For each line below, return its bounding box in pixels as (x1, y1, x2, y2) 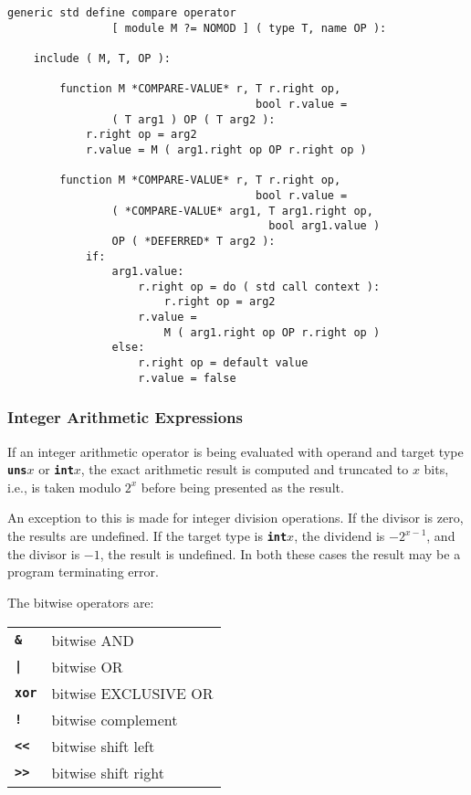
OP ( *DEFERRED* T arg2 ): (111, 234, 276, 248)
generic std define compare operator (7, 6, 236, 19)
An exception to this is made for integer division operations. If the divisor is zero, (7, 508, 464, 527)
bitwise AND (51, 629, 134, 651)
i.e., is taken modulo (7, 477, 121, 496)
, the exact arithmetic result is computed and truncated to (80, 460, 409, 479)
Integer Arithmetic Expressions (7, 406, 243, 429)
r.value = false (138, 371, 236, 385)
